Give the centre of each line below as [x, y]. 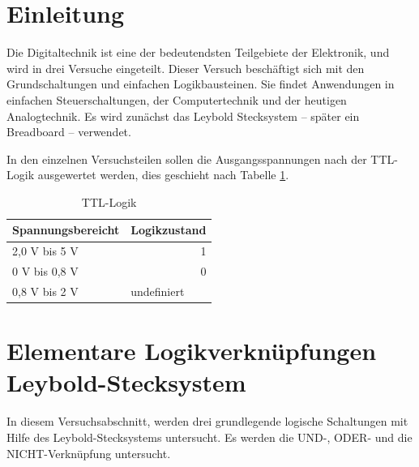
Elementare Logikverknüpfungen [192, 351]
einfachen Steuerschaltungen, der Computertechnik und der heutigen [177, 99]
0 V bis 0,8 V [45, 271]
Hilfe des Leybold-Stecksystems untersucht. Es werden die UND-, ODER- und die [209, 437]
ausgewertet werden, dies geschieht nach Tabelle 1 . [163, 175]
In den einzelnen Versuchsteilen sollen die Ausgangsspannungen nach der [187, 159]
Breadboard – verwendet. [69, 132]
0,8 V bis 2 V [45, 291]
